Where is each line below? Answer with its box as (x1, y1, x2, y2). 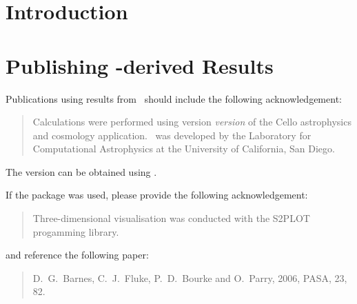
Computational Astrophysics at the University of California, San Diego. (32, 141, 335, 156)
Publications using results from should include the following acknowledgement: (6, 91, 342, 105)
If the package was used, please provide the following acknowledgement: (6, 188, 308, 202)
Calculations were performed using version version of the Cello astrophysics (32, 114, 351, 129)
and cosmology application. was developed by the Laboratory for (32, 128, 312, 142)
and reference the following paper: (6, 247, 149, 262)
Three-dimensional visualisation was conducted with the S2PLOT (32, 211, 310, 225)
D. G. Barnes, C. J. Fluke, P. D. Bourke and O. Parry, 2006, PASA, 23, (32, 270, 347, 285)
